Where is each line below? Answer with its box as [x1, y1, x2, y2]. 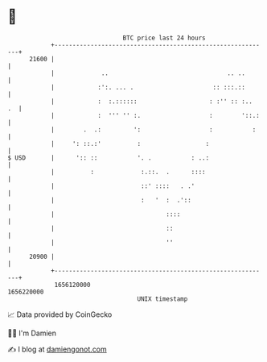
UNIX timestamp [137, 294, 188, 303]
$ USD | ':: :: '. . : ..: [7, 153, 210, 162]
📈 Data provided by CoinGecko [7, 310, 113, 319]
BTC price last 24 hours [122, 34, 206, 42]
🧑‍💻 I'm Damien [7, 328, 57, 338]
